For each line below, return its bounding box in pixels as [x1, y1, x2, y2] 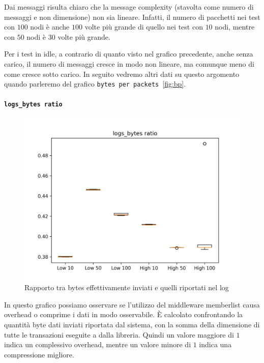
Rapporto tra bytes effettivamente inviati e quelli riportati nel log [24, 282, 229, 293]
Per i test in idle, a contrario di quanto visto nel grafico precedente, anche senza [4, 48, 253, 59]
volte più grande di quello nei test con [84, 21, 203, 32]
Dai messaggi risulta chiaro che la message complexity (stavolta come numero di [4, 2, 254, 12]
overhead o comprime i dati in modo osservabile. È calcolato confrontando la [4, 309, 243, 320]
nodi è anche [30, 21, 70, 32]
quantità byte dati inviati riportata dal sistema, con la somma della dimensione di [4, 319, 260, 330]
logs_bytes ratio [4, 101, 63, 108]
